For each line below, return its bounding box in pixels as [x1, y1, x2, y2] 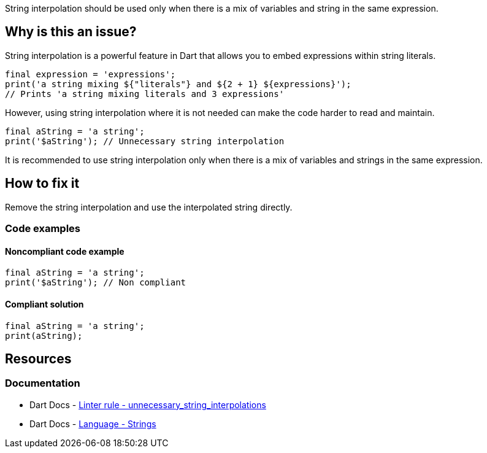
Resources [5, 350, 72, 366]
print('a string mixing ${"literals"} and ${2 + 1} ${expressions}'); [5, 79, 351, 89]
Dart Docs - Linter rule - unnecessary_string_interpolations [29, 399, 266, 410]
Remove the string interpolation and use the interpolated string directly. [5, 201, 293, 212]
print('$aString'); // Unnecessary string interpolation [5, 136, 285, 146]
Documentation [5, 377, 80, 390]
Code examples [5, 222, 81, 235]
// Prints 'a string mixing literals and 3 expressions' [5, 88, 285, 99]
